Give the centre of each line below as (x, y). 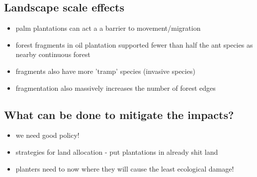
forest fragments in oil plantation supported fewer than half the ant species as (134, 44)
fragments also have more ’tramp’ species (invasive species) (105, 71)
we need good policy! (47, 135)
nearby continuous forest (53, 54)
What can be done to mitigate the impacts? (119, 114)
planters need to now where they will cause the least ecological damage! (125, 168)
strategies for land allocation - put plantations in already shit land (117, 151)
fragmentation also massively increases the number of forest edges (116, 88)
